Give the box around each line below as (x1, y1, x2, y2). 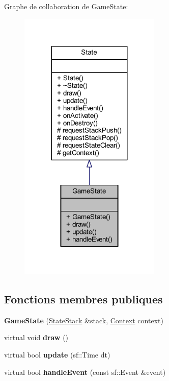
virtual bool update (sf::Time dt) (4, 349, 110, 360)
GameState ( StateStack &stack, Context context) (4, 315, 163, 325)
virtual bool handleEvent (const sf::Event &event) (4, 366, 166, 377)
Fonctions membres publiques (4, 291, 163, 306)
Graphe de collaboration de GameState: (4, 1, 128, 11)
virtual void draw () (4, 332, 69, 343)
